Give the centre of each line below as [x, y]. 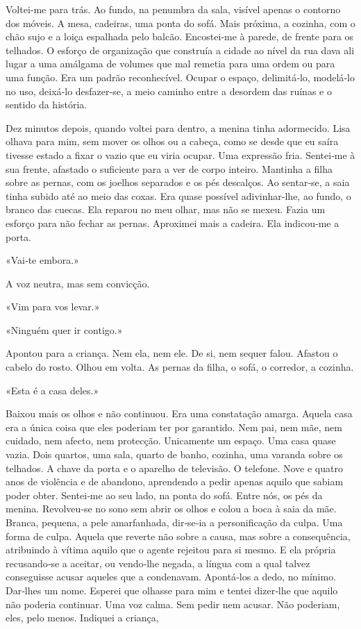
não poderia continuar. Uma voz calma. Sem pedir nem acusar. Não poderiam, [173, 604]
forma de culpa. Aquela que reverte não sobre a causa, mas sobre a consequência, [178, 536]
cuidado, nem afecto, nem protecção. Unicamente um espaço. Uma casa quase [171, 441]
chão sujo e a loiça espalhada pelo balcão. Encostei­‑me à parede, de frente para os [180, 36]
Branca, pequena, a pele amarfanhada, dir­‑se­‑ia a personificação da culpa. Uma [174, 522]
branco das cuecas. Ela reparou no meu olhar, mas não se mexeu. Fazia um [166, 209]
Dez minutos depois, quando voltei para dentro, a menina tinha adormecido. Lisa [178, 127]
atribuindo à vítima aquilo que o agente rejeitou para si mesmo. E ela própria [171, 550]
